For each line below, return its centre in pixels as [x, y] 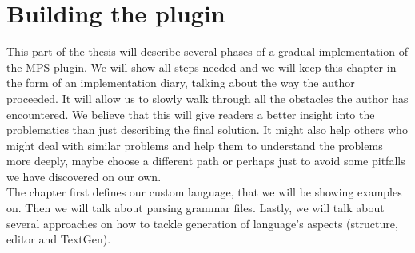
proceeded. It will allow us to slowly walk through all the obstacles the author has [207, 98]
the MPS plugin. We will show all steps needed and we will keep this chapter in [202, 67]
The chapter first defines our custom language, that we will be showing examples [204, 192]
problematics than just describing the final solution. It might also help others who [207, 130]
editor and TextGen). [59, 239]
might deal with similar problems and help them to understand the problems [195, 145]
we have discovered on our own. [84, 176]
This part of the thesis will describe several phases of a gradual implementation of [207, 51]
